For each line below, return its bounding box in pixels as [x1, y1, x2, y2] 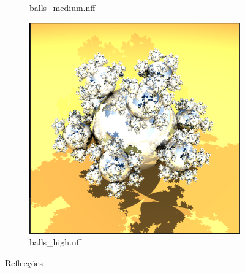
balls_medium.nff [29, 1, 96, 13]
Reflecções [5, 256, 43, 269]
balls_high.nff [29, 236, 81, 248]
